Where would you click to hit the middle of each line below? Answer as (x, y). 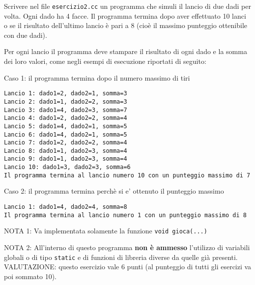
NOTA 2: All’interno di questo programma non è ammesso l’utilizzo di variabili (127, 247)
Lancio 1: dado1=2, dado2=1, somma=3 (66, 94)
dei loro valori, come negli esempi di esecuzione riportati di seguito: (105, 61)
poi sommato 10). (30, 276)
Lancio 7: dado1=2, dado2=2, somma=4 (66, 143)
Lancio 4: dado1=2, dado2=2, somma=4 (66, 118)
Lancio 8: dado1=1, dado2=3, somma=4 (66, 151)
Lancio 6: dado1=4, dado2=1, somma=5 (66, 134)
